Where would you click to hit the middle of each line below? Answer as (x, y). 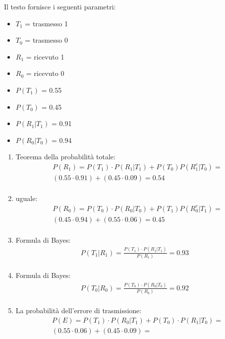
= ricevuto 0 (45, 73)
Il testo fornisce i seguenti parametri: (60, 6)
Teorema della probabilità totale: (65, 157)
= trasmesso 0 (46, 40)
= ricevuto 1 (45, 56)
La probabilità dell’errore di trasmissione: (79, 310)
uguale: (27, 198)
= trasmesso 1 (46, 23)
